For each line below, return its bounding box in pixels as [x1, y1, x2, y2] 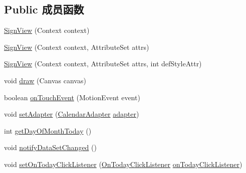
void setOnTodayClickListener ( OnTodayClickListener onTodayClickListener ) [4, 159, 242, 169]
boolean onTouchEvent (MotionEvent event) [4, 92, 140, 102]
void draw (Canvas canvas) [4, 75, 86, 85]
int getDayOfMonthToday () [4, 125, 92, 136]
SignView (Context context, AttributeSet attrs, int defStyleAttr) [4, 58, 202, 69]
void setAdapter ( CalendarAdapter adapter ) [4, 109, 139, 119]
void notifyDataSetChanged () [4, 142, 97, 153]
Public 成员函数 [4, 1, 84, 17]
